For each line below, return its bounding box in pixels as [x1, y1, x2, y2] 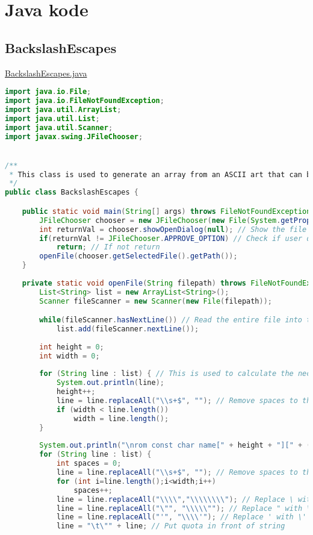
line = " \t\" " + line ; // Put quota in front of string [56, 522, 285, 531]
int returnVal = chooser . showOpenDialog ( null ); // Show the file [39, 225, 307, 234]
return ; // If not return [56, 243, 160, 252]
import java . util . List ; [5, 114, 100, 123]
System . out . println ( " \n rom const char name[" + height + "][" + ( [39, 441, 311, 450]
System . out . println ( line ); [56, 378, 164, 387]
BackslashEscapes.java [5, 66, 87, 79]
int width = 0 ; [39, 351, 100, 360]
